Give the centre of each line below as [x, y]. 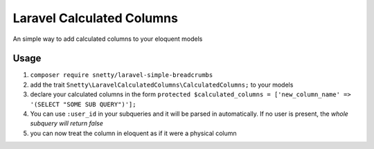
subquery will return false [66, 123]
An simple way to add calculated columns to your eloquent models [108, 39]
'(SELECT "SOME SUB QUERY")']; [83, 104]
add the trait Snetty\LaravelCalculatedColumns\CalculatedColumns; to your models [162, 85]
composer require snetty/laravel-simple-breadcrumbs [122, 75]
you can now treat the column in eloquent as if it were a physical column [133, 133]
